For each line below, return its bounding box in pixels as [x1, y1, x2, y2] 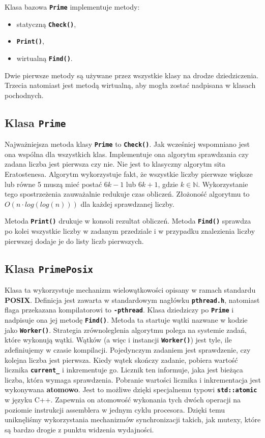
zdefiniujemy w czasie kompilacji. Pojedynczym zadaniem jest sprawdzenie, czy [5, 344, 251, 355]
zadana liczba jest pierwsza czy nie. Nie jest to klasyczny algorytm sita [5, 159, 226, 169]
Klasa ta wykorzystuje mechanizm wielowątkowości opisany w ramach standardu [5, 285, 256, 295]
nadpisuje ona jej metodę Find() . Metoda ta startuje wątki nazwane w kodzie [5, 314, 248, 325]
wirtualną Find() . [16, 52, 73, 63]
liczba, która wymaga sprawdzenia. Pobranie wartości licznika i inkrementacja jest [5, 374, 261, 385]
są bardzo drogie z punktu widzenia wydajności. [5, 424, 154, 434]
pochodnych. [5, 89, 44, 100]
